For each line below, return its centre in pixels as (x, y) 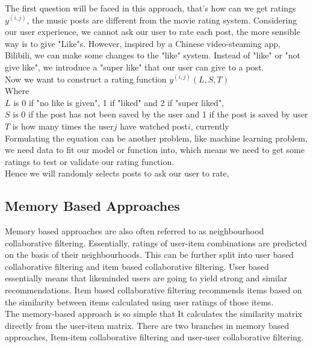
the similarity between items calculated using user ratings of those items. (139, 302)
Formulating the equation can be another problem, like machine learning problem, (156, 138)
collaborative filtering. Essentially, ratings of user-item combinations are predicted (156, 242)
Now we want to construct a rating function (86, 79)
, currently (210, 126)
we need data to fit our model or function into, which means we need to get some (155, 150)
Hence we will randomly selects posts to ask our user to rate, (117, 173)
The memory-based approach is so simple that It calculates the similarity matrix (153, 314)
